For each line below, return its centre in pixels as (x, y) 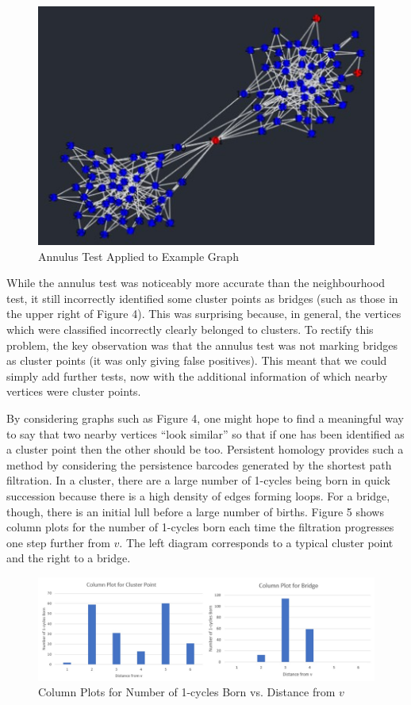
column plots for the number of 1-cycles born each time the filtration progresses (200, 527)
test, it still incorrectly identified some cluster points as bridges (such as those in (202, 298)
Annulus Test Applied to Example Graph (138, 256)
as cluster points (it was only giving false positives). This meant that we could (197, 360)
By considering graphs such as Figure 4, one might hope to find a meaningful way (205, 418)
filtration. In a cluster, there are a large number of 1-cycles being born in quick (198, 480)
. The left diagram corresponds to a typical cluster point (256, 542)
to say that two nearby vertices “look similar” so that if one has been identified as (205, 433)
